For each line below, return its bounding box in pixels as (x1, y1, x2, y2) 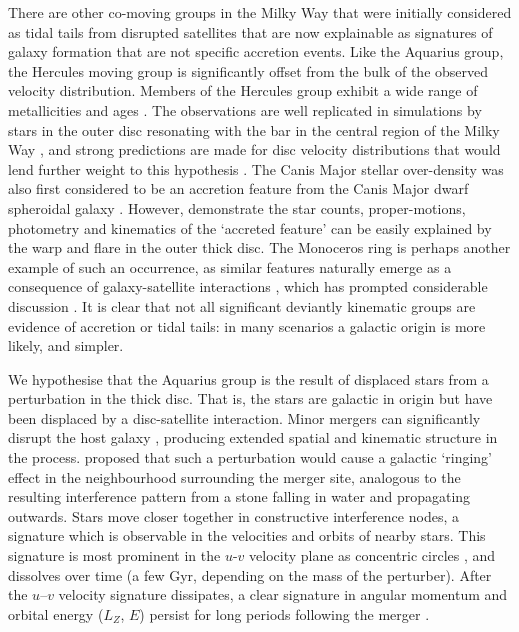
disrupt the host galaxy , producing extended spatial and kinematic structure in (8, 427, 498, 448)
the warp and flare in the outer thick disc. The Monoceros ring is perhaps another (8, 237, 511, 258)
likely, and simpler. (8, 335, 124, 356)
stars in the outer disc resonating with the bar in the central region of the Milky (8, 119, 500, 140)
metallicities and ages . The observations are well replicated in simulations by (8, 99, 482, 120)
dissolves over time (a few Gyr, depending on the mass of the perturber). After (8, 564, 492, 585)
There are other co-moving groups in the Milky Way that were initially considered (8, 2, 512, 22)
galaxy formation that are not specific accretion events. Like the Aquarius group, (8, 41, 504, 62)
